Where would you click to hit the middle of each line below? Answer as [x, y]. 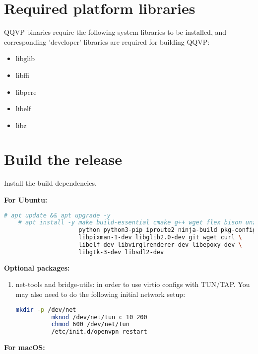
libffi [23, 75]
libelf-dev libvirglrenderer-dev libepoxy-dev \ [160, 245]
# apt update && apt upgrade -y [57, 215]
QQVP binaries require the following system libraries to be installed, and [115, 32]
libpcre [26, 92]
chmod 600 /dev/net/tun [90, 324]
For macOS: [25, 347]
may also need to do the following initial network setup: [100, 294]
